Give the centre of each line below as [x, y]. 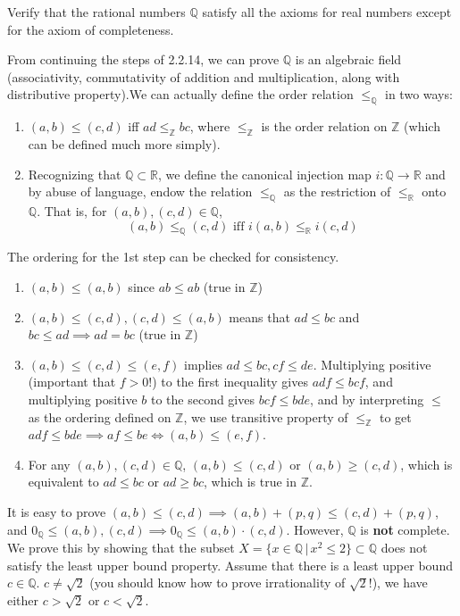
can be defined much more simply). [124, 143]
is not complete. [405, 529]
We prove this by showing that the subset [121, 548]
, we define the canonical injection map [265, 174]
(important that [72, 382]
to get [395, 416]
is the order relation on [324, 126]
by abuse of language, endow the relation [140, 191]
